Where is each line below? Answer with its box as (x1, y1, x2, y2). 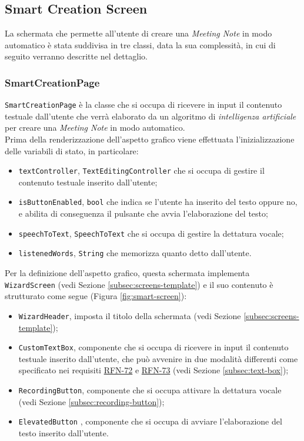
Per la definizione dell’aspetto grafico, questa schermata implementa (5, 267, 250, 279)
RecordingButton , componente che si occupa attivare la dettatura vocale (18, 383, 282, 396)
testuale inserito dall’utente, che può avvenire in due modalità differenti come (18, 352, 298, 364)
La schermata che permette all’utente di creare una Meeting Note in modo (5, 27, 272, 39)
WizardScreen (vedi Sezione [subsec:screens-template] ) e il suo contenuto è (5, 278, 273, 290)
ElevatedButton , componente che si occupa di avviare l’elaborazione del (18, 415, 282, 427)
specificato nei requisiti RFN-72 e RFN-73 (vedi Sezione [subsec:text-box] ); (18, 364, 289, 376)
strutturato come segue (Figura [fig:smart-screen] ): (5, 290, 187, 302)
